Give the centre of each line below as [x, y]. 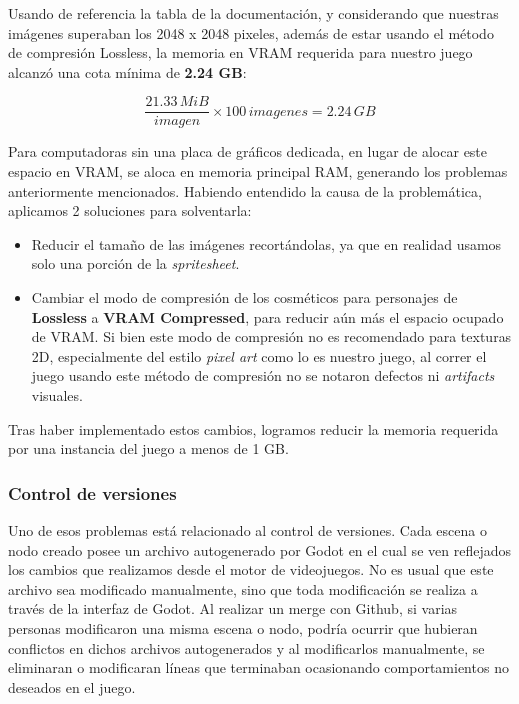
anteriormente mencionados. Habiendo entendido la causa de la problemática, [245, 190]
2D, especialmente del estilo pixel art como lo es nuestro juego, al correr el [259, 355]
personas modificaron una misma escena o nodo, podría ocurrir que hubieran [243, 627]
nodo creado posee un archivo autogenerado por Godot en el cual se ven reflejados [259, 549]
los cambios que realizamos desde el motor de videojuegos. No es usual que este [251, 569]
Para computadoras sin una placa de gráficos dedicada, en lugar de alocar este [248, 151]
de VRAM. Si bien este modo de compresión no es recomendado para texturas [271, 336]
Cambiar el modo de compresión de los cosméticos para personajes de [244, 297]
